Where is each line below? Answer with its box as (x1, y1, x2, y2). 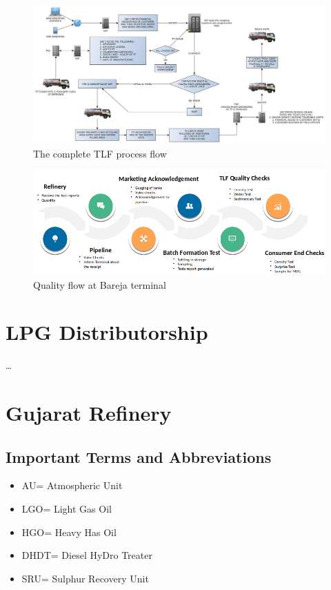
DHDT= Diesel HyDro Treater (21, 548, 152, 562)
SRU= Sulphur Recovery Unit (21, 571, 149, 585)
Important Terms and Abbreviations (6, 446, 272, 467)
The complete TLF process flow (33, 146, 167, 160)
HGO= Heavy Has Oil (21, 524, 117, 539)
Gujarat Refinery (6, 399, 172, 427)
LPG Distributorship (6, 318, 208, 346)
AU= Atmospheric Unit (21, 478, 123, 493)
